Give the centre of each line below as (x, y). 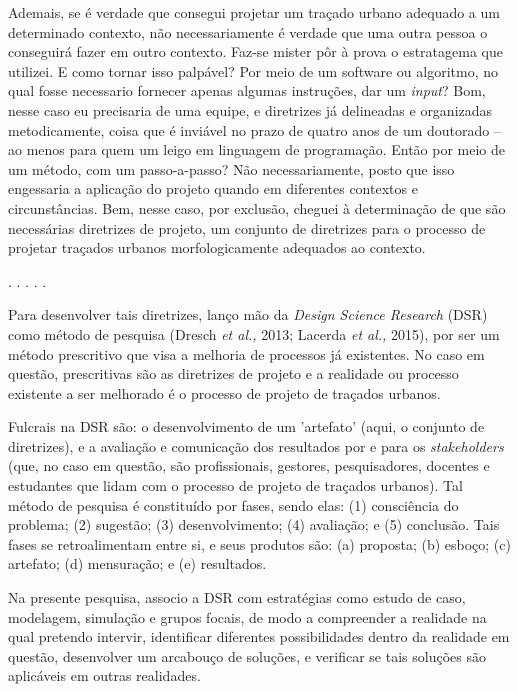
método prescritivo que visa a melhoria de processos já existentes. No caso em (246, 353)
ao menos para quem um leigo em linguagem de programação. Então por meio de (256, 149)
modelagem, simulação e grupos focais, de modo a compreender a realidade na (247, 616)
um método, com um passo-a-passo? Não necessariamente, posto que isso (231, 168)
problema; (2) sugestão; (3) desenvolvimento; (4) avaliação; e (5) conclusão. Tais (254, 524)
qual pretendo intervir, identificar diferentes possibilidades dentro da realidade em (259, 636)
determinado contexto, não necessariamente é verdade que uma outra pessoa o (248, 31)
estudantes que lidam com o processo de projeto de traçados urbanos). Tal (235, 485)
